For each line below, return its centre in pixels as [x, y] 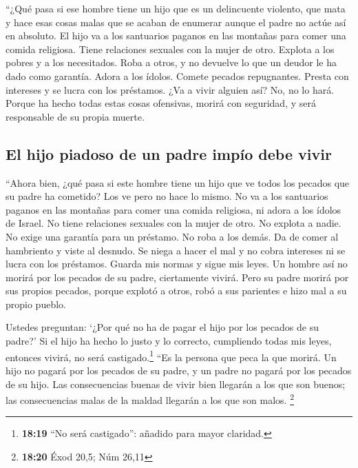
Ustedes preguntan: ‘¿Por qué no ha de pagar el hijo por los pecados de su [162, 327]
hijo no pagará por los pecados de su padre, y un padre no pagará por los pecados [179, 370]
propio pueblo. [36, 304]
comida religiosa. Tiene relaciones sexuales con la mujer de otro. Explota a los [170, 49]
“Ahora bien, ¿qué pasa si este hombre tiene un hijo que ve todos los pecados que [178, 182]
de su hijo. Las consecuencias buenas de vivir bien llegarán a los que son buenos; [176, 384]
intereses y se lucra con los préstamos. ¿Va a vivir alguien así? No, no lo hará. [170, 89]
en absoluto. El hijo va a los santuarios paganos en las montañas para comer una [176, 35]
